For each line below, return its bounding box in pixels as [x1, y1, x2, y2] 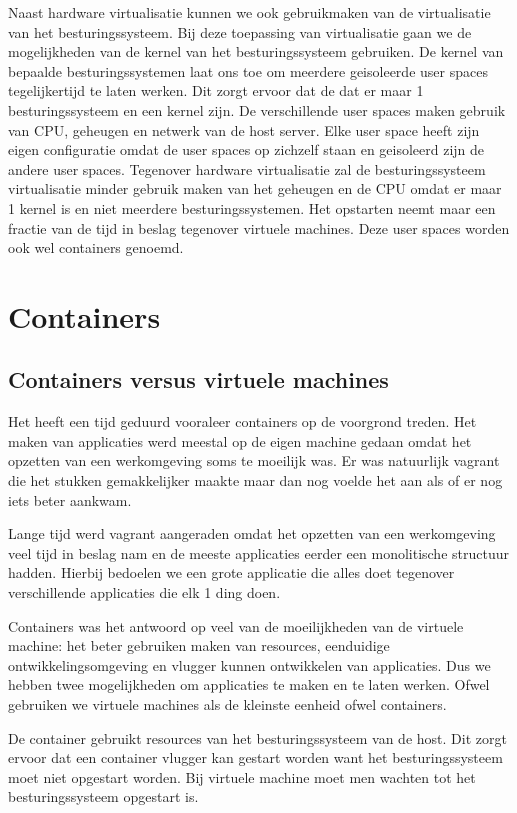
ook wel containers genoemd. [8, 237, 184, 258]
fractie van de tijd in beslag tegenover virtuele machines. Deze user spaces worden [8, 217, 510, 238]
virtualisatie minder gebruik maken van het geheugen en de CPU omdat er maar [8, 178, 502, 199]
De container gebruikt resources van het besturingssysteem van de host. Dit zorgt [8, 727, 507, 748]
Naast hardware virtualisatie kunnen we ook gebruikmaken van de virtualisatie [8, 2, 491, 22]
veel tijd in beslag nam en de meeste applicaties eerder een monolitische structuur [8, 542, 509, 563]
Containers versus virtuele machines [8, 364, 389, 395]
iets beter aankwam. [8, 489, 132, 510]
